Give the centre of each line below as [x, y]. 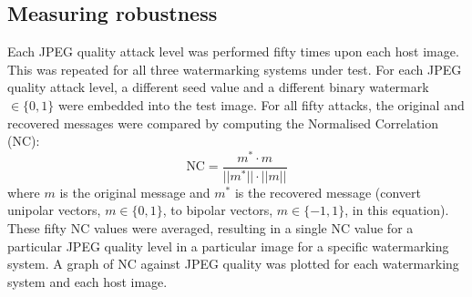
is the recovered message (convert [328, 192]
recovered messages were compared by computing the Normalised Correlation [223, 123]
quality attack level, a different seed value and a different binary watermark [218, 87]
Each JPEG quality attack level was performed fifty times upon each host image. [233, 51]
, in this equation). [397, 210]
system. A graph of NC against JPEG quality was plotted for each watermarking [233, 264]
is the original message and [135, 192]
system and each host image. [87, 281]
